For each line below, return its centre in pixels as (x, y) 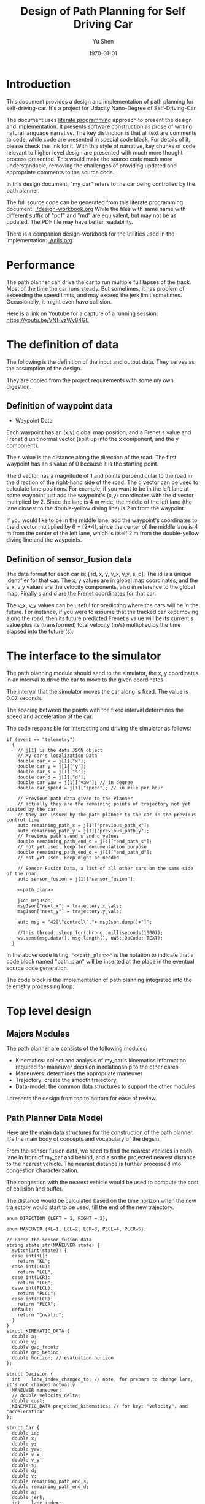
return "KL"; (34, 1261)
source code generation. (37, 968)
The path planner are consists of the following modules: (77, 1049)
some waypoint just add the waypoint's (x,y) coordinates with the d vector (100, 496)
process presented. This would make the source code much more (90, 159)
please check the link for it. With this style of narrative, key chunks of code (101, 146)
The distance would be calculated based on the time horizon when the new (101, 1200)
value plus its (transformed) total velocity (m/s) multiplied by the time (94, 625)
